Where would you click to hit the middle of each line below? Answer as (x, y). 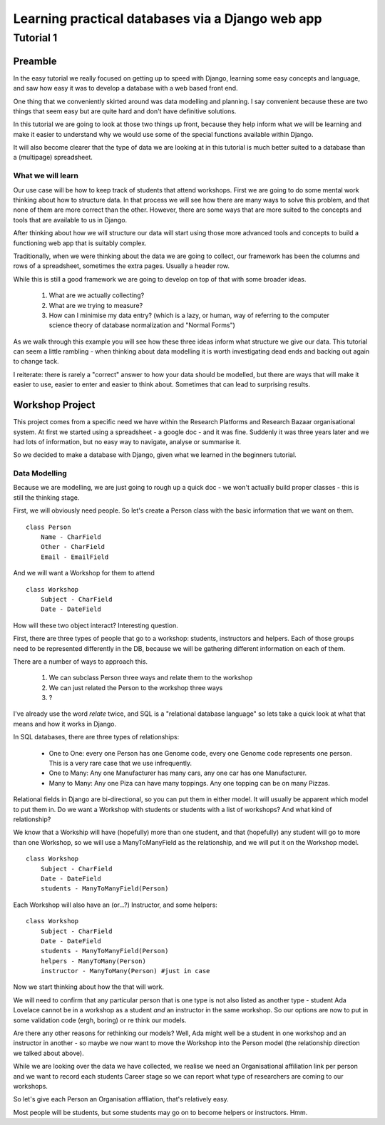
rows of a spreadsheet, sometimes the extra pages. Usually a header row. (121, 266)
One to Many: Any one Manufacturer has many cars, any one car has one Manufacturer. (178, 773)
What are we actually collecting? (97, 295)
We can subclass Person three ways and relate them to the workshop (151, 678)
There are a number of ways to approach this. (81, 661)
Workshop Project (54, 405)
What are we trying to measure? (96, 305)
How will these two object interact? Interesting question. (96, 625)
